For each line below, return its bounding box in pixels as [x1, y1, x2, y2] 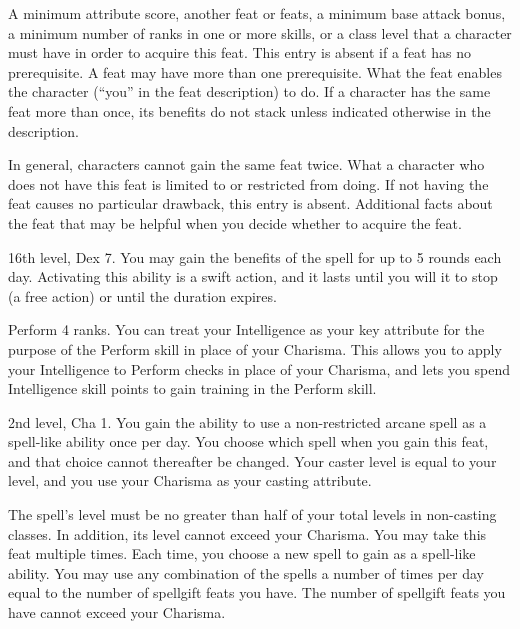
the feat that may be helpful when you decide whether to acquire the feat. [8, 212, 462, 233]
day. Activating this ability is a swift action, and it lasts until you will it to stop [8, 266, 498, 287]
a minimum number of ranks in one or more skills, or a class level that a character [8, 22, 512, 43]
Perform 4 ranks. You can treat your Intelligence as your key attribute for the [8, 319, 485, 340]
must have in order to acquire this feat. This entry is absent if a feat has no [8, 42, 471, 63]
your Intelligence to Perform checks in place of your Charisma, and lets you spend [8, 358, 510, 379]
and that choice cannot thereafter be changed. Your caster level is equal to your [8, 450, 497, 471]
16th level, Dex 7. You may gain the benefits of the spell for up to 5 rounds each [8, 246, 502, 267]
